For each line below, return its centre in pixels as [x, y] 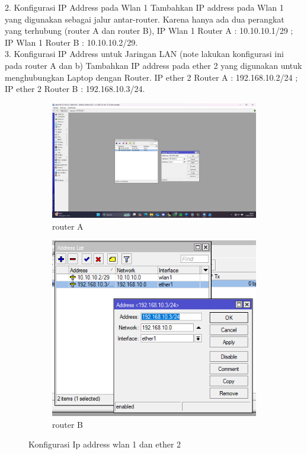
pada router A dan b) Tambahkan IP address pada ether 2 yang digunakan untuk [153, 65]
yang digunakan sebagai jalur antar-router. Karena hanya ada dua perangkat [145, 19]
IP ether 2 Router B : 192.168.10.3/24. [75, 89]
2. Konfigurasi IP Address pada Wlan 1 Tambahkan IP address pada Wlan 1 [144, 7]
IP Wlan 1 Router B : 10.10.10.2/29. [71, 42]
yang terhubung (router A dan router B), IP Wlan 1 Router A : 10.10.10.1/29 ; [149, 31]
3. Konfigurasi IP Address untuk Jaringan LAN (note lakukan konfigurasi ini [144, 54]
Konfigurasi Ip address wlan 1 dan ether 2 [105, 444]
